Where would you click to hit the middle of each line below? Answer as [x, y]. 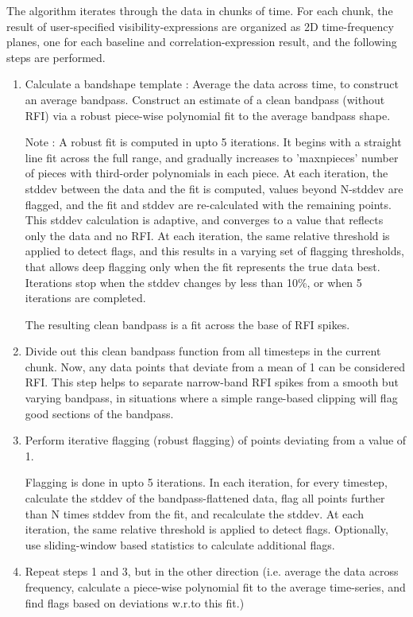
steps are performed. [56, 57]
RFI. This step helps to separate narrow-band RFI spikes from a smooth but [212, 382]
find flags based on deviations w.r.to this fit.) [135, 602]
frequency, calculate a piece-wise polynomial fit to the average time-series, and [215, 587]
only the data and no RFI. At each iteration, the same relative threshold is [207, 235]
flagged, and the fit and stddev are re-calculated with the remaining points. [208, 204]
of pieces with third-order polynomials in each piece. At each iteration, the [206, 173]
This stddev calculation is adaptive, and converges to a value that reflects [204, 220]
